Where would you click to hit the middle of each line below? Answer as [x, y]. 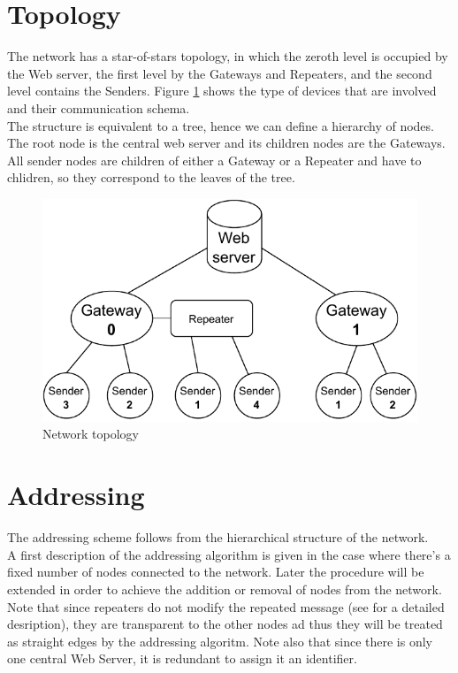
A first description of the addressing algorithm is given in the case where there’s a [229, 554]
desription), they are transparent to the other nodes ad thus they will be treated [225, 624]
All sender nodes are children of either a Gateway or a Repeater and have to [214, 160]
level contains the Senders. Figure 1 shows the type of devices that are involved [222, 91]
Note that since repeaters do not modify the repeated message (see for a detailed [226, 606]
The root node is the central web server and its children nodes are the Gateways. [226, 143]
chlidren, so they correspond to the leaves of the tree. [151, 177]
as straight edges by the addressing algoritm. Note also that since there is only [220, 641]
